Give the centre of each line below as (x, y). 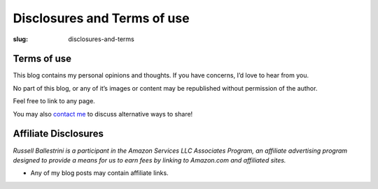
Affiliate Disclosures (58, 134)
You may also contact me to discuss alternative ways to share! (103, 114)
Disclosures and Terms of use (101, 18)
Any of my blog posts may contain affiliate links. (99, 173)
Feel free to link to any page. (54, 101)
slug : (20, 39)
